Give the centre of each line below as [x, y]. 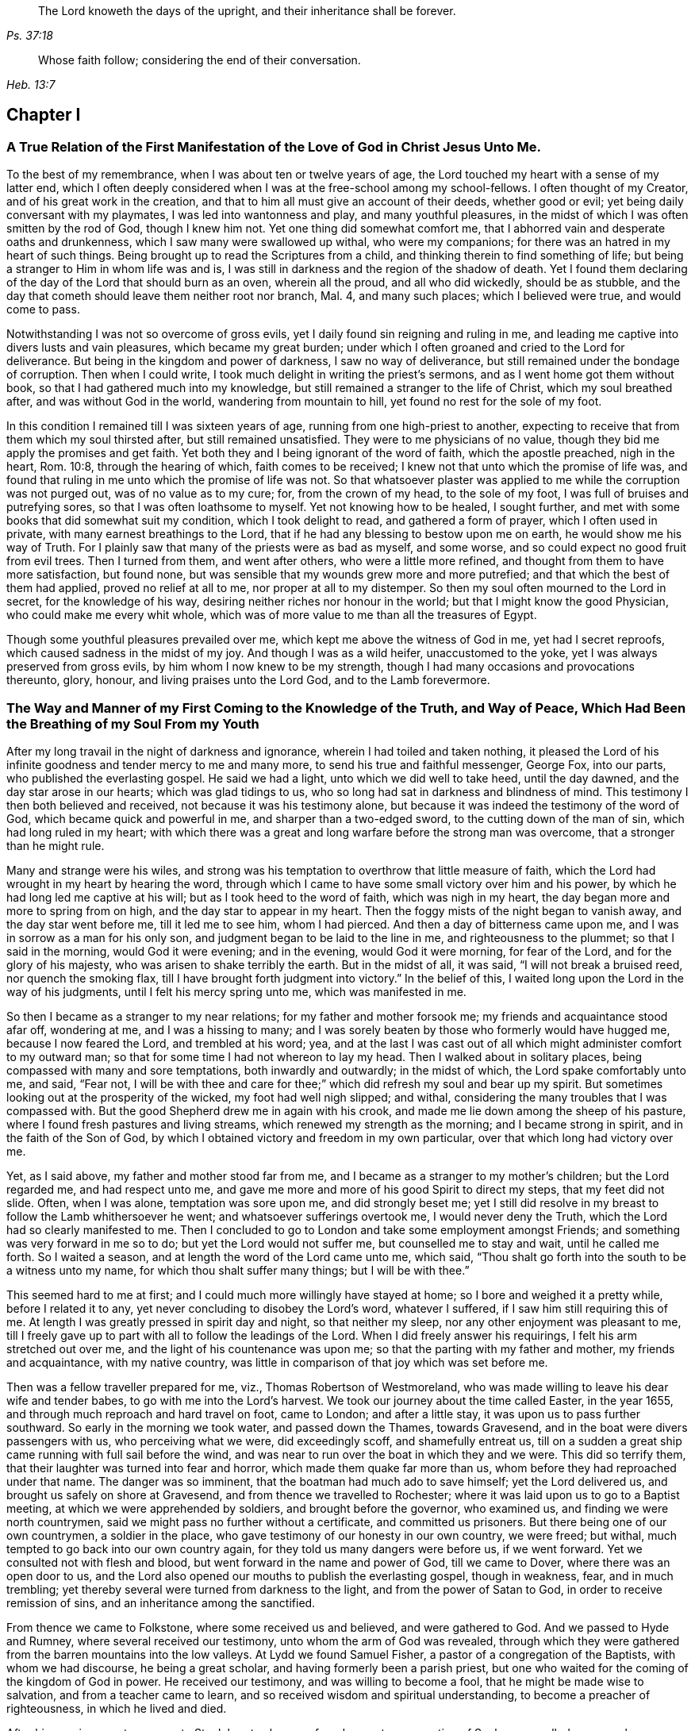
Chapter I [44, 115]
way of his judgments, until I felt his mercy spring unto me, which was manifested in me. [236, 991]
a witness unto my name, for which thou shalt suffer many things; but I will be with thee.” [238, 1270]
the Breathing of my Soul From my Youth [133, 723]
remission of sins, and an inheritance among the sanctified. [161, 1602]
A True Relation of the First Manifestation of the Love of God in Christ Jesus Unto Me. [274, 146]
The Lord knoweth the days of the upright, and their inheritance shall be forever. [247, 11]
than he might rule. [56, 845]
